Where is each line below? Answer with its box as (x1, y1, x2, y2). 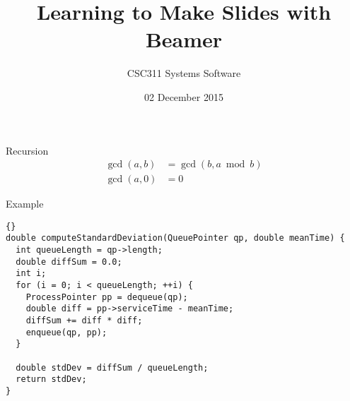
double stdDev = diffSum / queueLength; (16, 362, 209, 373)
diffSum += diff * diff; (25, 316, 143, 325)
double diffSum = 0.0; (16, 256, 122, 267)
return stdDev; (16, 374, 87, 385)
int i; (16, 268, 47, 279)
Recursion (6, 143, 49, 157)
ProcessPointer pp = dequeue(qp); (25, 292, 188, 302)
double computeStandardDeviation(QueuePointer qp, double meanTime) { (6, 233, 345, 244)
